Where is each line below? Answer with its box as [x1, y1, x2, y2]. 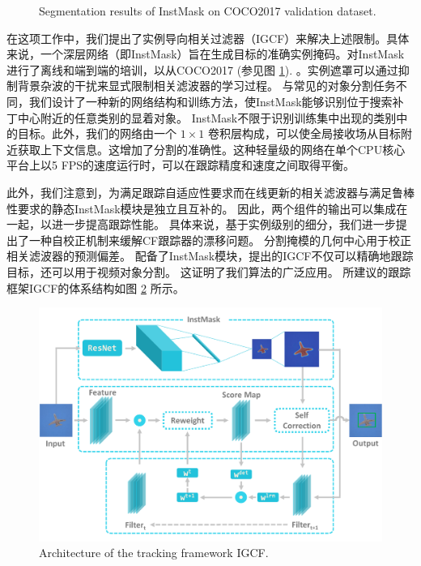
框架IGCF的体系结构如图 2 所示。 [6, 279, 185, 296]
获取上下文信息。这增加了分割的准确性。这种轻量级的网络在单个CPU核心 [17, 140, 406, 157]
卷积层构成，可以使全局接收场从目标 [207, 125, 401, 142]
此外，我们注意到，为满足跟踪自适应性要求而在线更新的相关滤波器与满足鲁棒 [6, 183, 415, 200]
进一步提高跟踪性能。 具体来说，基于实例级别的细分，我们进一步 [51, 216, 396, 233]
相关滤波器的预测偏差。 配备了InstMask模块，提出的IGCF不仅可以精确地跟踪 [6, 247, 414, 264]
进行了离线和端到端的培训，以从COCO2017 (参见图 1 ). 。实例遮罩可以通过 [6, 61, 398, 78]
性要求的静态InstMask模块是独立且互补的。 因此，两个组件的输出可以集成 [6, 199, 397, 217]
